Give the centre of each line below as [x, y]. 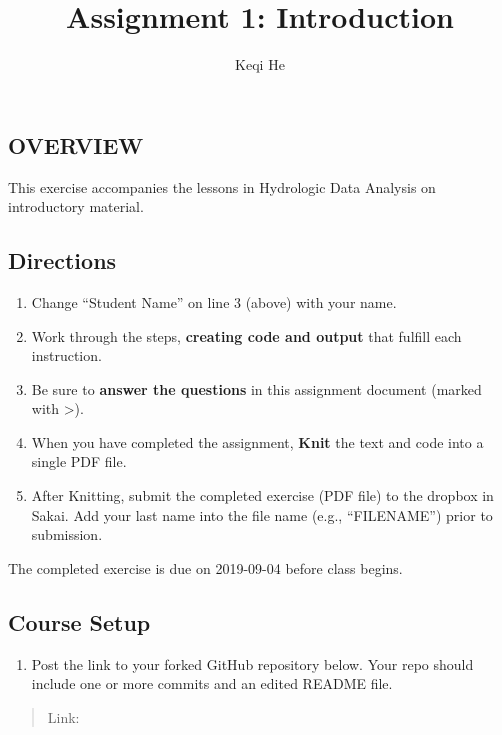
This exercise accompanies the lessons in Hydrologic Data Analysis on [222, 186]
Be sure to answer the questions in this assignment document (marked [256, 388]
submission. [67, 534]
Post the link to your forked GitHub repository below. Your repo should [252, 663]
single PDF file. [79, 461]
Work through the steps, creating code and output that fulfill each [246, 335]
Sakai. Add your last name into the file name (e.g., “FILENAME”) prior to [262, 514]
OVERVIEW [76, 144]
